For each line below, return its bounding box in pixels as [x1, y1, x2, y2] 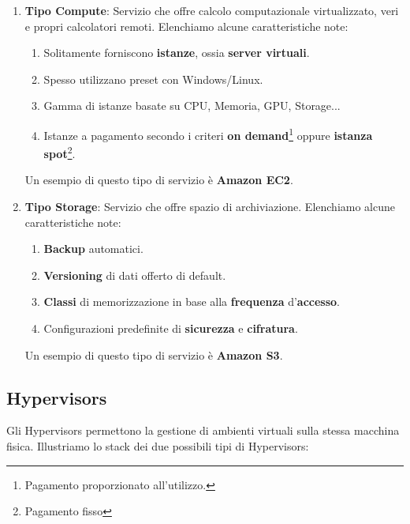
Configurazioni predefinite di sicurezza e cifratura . [43, 320, 298, 337]
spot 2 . [43, 143, 76, 161]
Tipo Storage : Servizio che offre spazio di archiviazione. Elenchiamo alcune [24, 198, 396, 215]
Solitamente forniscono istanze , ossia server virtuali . [43, 44, 310, 61]
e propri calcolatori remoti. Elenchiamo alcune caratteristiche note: [24, 17, 348, 34]
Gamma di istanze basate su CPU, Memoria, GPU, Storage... [43, 97, 341, 114]
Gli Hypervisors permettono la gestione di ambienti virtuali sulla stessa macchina [6, 422, 400, 439]
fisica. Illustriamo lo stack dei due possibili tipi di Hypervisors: [6, 438, 309, 454]
